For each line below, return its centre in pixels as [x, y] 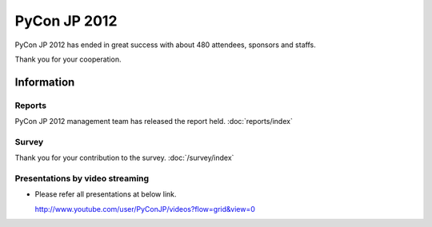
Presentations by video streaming [82, 178]
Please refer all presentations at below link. [106, 194]
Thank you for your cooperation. [68, 59]
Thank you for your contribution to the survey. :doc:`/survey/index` [124, 158]
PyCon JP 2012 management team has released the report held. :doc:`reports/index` [154, 121]
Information [45, 82]
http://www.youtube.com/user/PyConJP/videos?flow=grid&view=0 [145, 209]
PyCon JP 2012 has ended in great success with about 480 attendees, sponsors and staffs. [165, 45]
